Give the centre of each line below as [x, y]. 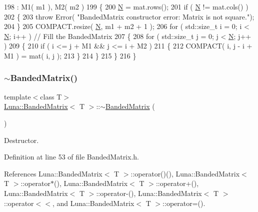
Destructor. [21, 140]
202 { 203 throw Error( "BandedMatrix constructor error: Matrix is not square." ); [129, 16]
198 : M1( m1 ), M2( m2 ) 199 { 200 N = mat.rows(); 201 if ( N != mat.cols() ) [126, 6]
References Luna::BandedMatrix [53, 173]
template [17, 96]
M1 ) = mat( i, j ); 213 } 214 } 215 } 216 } [70, 55]
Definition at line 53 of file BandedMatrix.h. [71, 157]
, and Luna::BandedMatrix [93, 203]
